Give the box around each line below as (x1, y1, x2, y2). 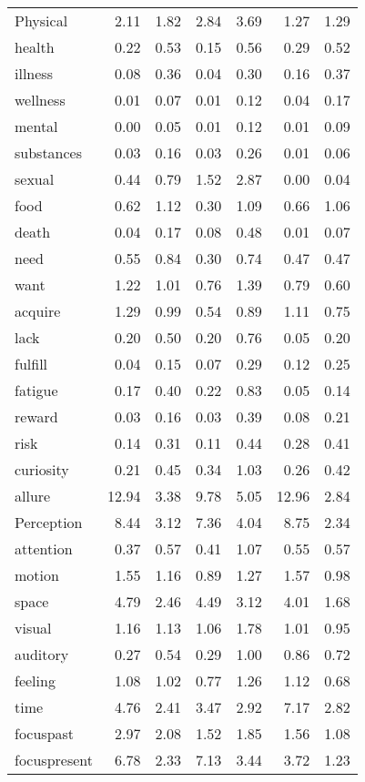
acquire (15, 300, 61, 321)
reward (15, 406, 58, 427)
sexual (15, 168, 55, 189)
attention (15, 538, 73, 559)
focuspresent (15, 749, 94, 770)
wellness (15, 89, 66, 110)
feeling (15, 670, 56, 691)
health (15, 36, 55, 57)
